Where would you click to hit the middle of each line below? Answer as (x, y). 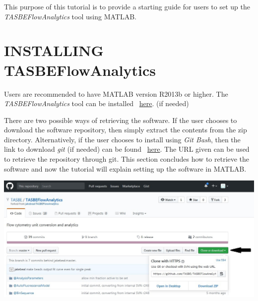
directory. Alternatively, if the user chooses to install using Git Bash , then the (122, 139)
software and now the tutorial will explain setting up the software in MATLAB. (125, 168)
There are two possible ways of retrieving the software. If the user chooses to (121, 120)
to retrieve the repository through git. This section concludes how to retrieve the (127, 159)
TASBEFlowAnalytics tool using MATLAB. (70, 16)
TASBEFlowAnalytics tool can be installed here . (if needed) (97, 103)
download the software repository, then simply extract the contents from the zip (126, 130)
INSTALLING (54, 50)
